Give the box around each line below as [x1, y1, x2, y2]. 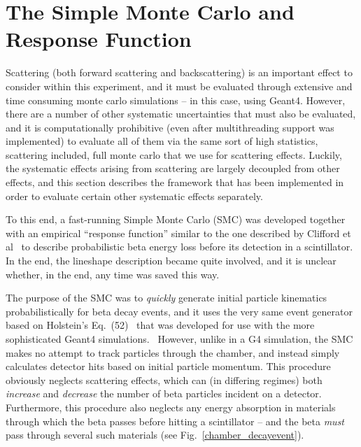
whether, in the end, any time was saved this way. [6, 267, 220, 281]
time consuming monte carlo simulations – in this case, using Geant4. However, [6, 92, 346, 107]
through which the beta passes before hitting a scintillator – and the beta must [6, 413, 345, 428]
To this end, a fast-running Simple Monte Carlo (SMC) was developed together [6, 212, 346, 227]
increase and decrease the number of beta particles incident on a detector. [6, 386, 322, 401]
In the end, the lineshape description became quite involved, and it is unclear [6, 253, 337, 268]
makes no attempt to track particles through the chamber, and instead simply [6, 345, 340, 360]
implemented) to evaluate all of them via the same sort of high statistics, [6, 134, 318, 148]
